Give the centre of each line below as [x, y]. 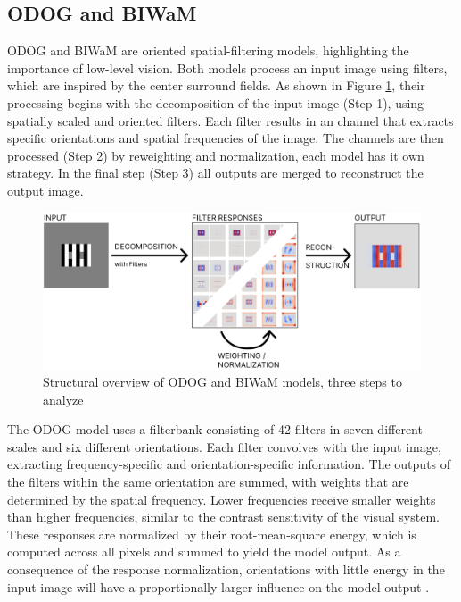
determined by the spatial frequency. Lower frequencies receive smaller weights [222, 499]
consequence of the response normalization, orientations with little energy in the [226, 569]
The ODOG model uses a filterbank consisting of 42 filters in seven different [215, 429]
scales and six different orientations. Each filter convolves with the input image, [224, 446]
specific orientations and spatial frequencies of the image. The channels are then [226, 138]
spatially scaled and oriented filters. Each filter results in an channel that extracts [230, 120]
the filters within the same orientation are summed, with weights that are [208, 482]
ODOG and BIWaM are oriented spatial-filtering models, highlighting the [208, 50]
